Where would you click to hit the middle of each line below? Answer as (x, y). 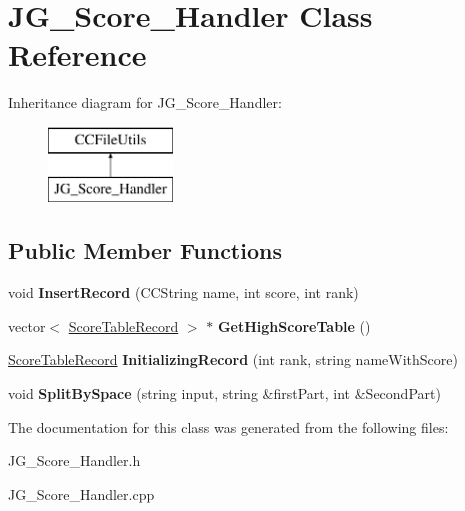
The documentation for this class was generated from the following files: (228, 426)
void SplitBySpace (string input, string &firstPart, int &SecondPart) (224, 393)
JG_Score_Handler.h (74, 460)
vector (27, 325)
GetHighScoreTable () (294, 325)
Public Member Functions (145, 250)
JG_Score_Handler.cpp (81, 493)
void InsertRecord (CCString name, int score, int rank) (183, 292)
